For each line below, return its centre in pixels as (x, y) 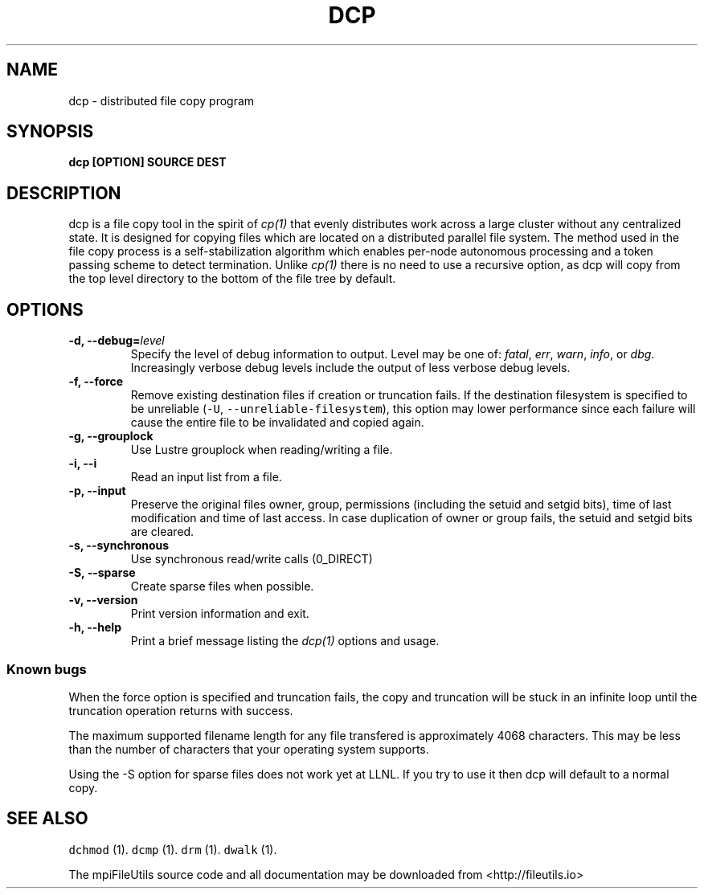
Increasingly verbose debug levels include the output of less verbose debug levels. (350, 368)
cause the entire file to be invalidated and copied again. (277, 423)
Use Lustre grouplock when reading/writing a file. (262, 450)
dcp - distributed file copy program (162, 100)
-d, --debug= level (117, 341)
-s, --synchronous (119, 546)
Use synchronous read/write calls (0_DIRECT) (252, 559)
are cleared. (162, 532)
